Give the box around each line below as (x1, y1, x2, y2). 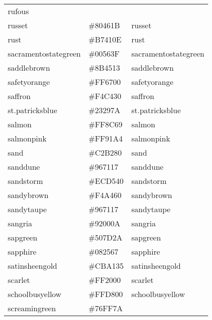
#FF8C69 (88, 119, 123, 130)
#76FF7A (88, 302, 123, 314)
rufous (8, 5, 29, 17)
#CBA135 (88, 260, 124, 271)
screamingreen (8, 302, 56, 314)
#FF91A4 (88, 133, 123, 144)
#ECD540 (88, 175, 124, 186)
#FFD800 (88, 288, 123, 300)
